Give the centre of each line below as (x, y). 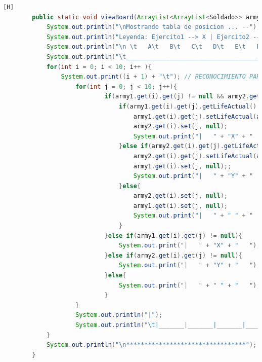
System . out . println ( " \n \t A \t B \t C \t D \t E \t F (153, 47)
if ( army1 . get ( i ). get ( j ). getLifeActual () (188, 106)
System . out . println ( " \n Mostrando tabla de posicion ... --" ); (153, 27)
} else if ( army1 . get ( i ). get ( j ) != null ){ (173, 236)
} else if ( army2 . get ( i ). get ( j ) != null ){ (173, 255)
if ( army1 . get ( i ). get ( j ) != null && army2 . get (182, 97)
